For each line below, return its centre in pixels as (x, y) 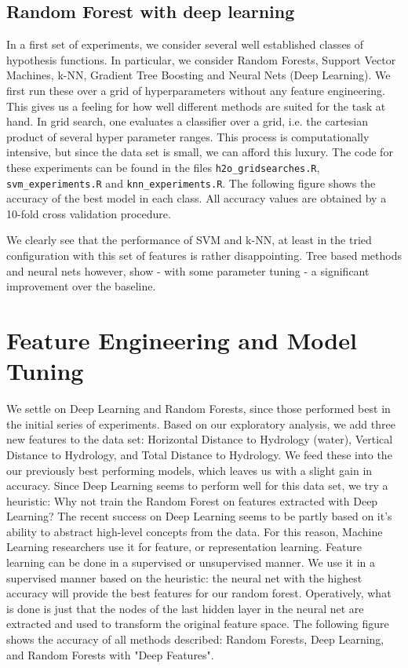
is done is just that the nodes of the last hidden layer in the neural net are (185, 608)
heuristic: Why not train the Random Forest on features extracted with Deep (192, 500)
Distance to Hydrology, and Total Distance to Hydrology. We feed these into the (199, 454)
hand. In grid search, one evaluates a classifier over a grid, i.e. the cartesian (188, 121)
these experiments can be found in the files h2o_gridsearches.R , (163, 167)
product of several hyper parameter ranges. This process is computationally (188, 136)
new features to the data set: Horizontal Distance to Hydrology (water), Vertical (200, 439)
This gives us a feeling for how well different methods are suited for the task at (196, 106)
